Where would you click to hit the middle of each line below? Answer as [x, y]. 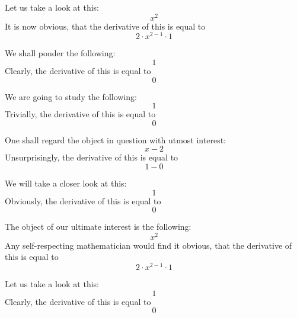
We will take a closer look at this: [66, 183]
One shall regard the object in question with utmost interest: [115, 139]
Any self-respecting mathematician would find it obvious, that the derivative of [148, 245]
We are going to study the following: [71, 96]
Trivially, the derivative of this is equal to [80, 114]
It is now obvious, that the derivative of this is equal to [105, 26]
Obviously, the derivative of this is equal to [83, 200]
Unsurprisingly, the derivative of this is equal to [92, 157]
